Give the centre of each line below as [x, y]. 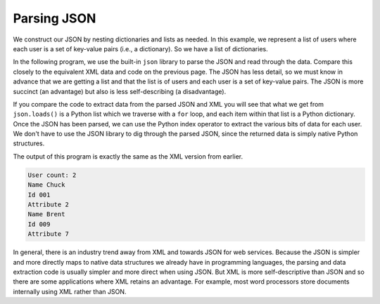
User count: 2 [52, 175]
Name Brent [46, 214]
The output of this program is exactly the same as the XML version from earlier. [128, 156]
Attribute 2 [49, 205]
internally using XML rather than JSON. [70, 291]
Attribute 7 [49, 234]
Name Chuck [46, 185]
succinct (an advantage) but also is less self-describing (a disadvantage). [120, 91]
